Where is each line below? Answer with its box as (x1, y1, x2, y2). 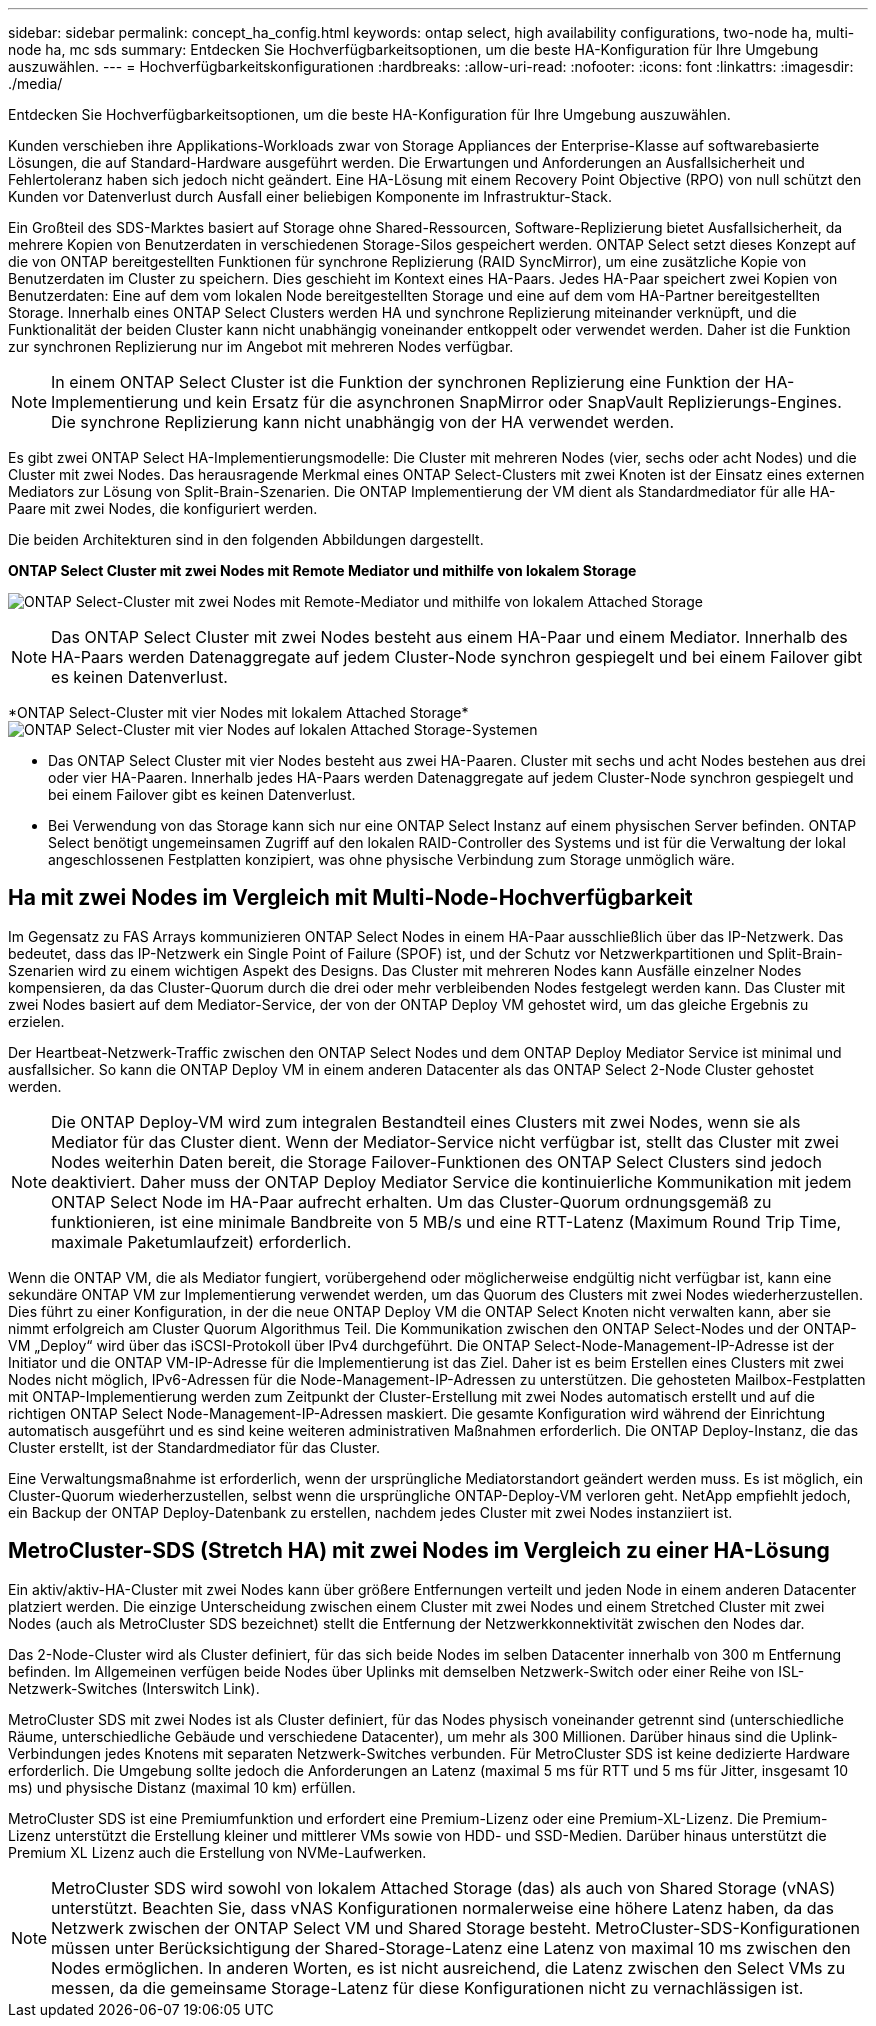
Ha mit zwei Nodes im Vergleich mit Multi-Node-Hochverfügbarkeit (8, 885, 693, 911)
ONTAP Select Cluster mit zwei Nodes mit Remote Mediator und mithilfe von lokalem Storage (8, 562, 637, 579)
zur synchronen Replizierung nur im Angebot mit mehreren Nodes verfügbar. (8, 338, 514, 355)
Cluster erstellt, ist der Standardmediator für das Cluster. (8, 1438, 381, 1456)
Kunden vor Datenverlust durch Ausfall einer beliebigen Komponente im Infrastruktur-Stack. (8, 188, 612, 205)
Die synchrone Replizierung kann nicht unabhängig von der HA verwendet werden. (51, 412, 675, 432)
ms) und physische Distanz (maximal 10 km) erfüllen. (8, 1778, 356, 1796)
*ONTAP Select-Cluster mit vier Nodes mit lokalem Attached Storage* (8, 704, 469, 721)
